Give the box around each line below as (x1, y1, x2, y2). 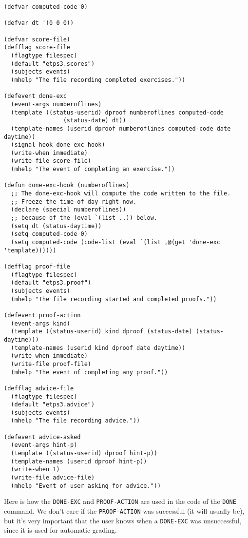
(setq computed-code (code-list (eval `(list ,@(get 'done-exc (11, 239, 220, 246)
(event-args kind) (11, 320, 71, 327)
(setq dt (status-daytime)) (11, 222, 102, 230)
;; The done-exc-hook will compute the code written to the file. (11, 190, 231, 197)
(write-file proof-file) (11, 360, 91, 367)
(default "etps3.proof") (11, 279, 91, 287)
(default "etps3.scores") (11, 60, 95, 67)
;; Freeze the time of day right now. (11, 198, 137, 205)
